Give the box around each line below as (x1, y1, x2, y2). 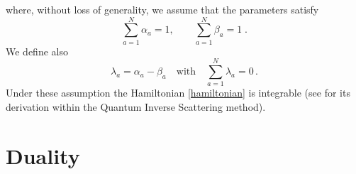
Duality (6, 141, 80, 170)
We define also (6, 43, 68, 58)
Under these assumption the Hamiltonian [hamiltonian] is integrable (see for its (6, 85, 350, 100)
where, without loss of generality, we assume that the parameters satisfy (6, 2, 319, 16)
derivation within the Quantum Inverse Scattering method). (6, 99, 266, 114)
